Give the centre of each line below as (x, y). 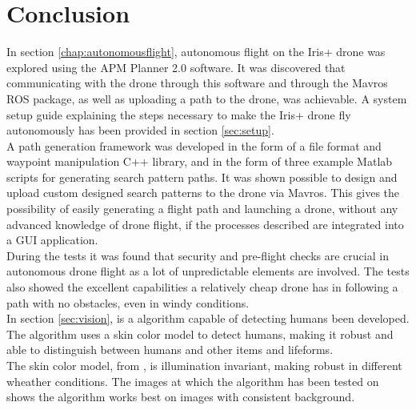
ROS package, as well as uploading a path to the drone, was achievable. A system (207, 98)
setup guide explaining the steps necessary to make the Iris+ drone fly (179, 114)
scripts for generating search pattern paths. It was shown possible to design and (202, 177)
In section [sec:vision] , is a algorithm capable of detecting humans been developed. (208, 318)
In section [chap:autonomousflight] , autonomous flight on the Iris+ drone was (196, 52)
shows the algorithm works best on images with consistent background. (181, 397)
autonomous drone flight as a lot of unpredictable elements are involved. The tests (208, 271)
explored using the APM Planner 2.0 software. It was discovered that (176, 67)
